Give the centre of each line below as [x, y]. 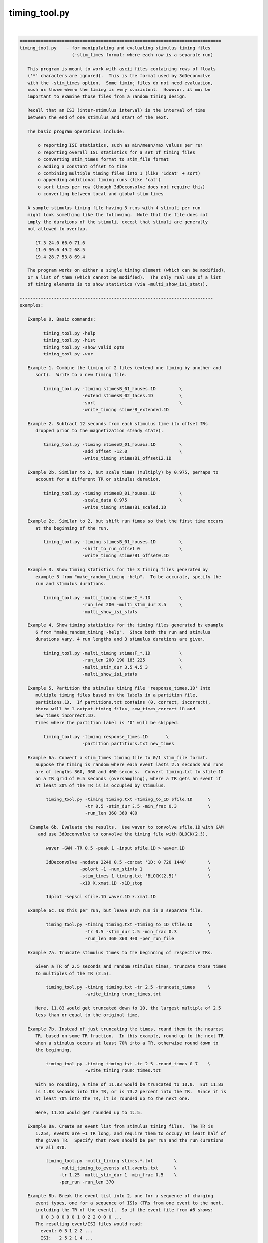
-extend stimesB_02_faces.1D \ [132, 396]
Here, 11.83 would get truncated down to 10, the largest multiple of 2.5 [128, 1008]
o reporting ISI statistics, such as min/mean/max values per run [120, 145]
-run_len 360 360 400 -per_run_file [130, 938]
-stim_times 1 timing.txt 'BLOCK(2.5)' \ [145, 876]
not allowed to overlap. [58, 229]
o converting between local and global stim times [101, 194]
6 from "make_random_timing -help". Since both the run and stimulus [123, 632]
